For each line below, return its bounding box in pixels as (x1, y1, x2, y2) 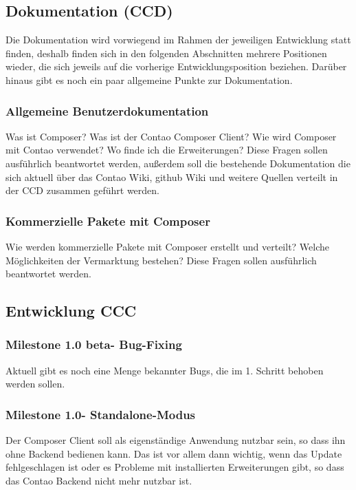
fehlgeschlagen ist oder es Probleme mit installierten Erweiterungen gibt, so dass (5, 460, 344, 474)
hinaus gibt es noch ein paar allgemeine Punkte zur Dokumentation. (5, 72, 293, 87)
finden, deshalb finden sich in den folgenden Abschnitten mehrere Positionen (5, 45, 327, 60)
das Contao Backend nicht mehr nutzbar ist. (5, 473, 192, 487)
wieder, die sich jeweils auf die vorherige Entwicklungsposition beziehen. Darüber (5, 59, 347, 74)
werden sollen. (5, 376, 65, 391)
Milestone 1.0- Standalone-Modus (5, 405, 196, 423)
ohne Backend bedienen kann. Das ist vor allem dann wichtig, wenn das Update (5, 446, 342, 460)
